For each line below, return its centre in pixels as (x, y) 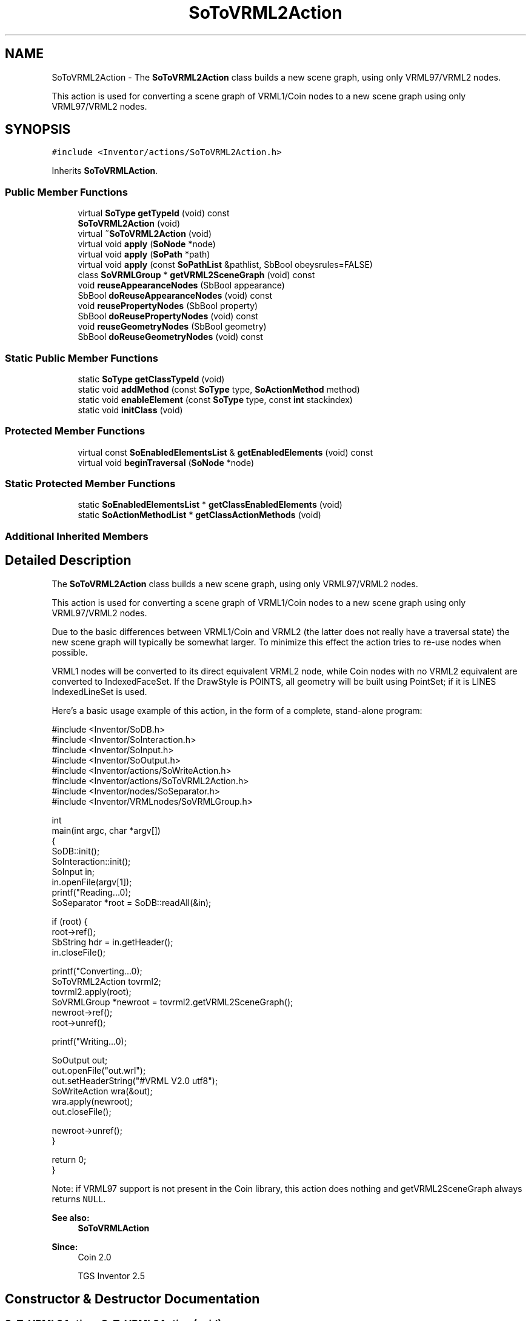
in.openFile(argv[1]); (92, 882)
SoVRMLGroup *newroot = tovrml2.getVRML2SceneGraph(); (172, 1002)
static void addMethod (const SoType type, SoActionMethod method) (219, 389)
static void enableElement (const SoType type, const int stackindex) (215, 399)
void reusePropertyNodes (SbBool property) (168, 306)
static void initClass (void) (130, 410)
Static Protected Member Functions (90, 484)
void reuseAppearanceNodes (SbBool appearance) (181, 285)
